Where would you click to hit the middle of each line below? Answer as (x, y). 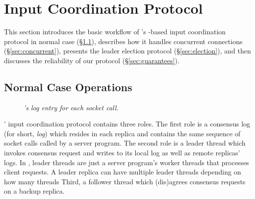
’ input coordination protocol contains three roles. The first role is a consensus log (127, 124)
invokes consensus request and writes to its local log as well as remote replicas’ (122, 153)
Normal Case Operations (68, 87)
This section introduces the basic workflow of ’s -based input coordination (115, 32)
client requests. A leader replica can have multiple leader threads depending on (123, 172)
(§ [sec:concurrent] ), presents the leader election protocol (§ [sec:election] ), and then (127, 51)
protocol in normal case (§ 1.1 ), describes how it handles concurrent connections (123, 41)
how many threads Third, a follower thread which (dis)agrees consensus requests (125, 181)
